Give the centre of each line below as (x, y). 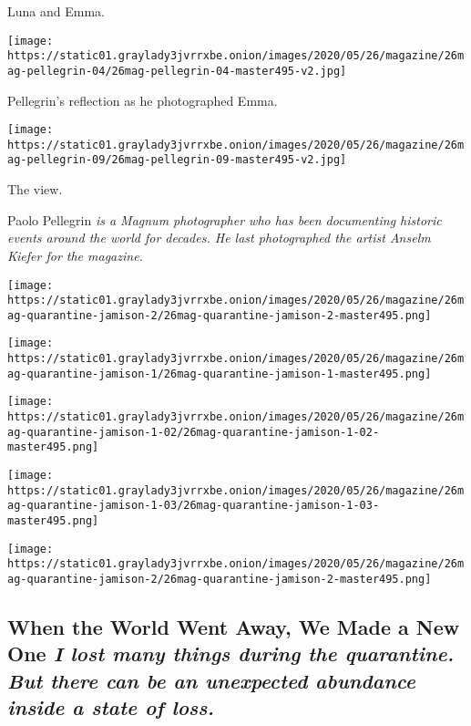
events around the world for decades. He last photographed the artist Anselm (219, 238)
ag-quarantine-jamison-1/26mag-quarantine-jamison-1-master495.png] (220, 373)
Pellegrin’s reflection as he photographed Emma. (143, 100)
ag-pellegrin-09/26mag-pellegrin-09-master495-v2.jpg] (177, 160)
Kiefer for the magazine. (75, 255)
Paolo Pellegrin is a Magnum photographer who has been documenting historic (225, 219)
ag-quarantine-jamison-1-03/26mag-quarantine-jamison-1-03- (194, 506)
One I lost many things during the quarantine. (231, 653)
